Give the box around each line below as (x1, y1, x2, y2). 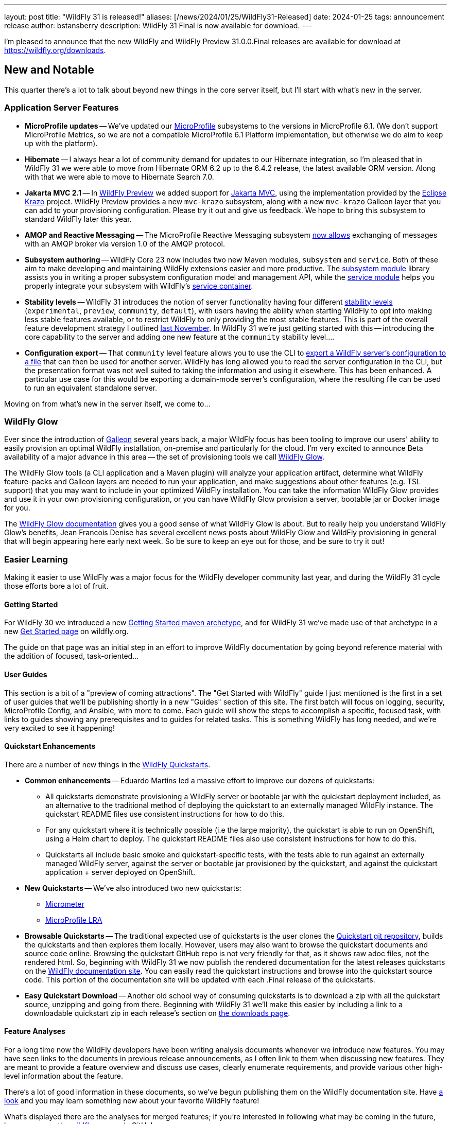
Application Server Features (4, 102, 119, 113)
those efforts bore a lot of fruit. (4, 582, 109, 591)
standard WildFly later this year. (25, 214, 132, 223)
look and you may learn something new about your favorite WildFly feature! (4, 1096, 259, 1105)
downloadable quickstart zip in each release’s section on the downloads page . (25, 1008, 290, 1017)
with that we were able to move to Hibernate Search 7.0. (25, 172, 214, 181)
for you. (4, 503, 30, 513)
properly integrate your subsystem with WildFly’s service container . (25, 281, 253, 290)
